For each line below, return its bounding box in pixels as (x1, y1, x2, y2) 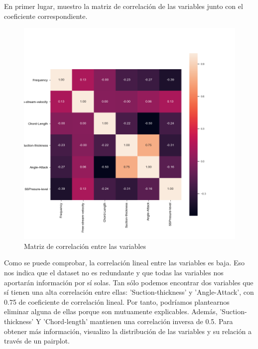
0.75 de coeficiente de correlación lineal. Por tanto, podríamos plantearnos (4, 296, 230, 307)
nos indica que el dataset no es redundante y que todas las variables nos (4, 267, 224, 277)
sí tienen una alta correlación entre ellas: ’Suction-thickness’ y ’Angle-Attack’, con (4, 287, 254, 297)
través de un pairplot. (4, 336, 70, 346)
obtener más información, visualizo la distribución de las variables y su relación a (4, 326, 252, 336)
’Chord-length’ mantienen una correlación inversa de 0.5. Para (43, 316, 233, 326)
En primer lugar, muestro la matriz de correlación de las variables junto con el (4, 1, 243, 11)
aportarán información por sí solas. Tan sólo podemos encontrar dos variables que (4, 277, 254, 287)
